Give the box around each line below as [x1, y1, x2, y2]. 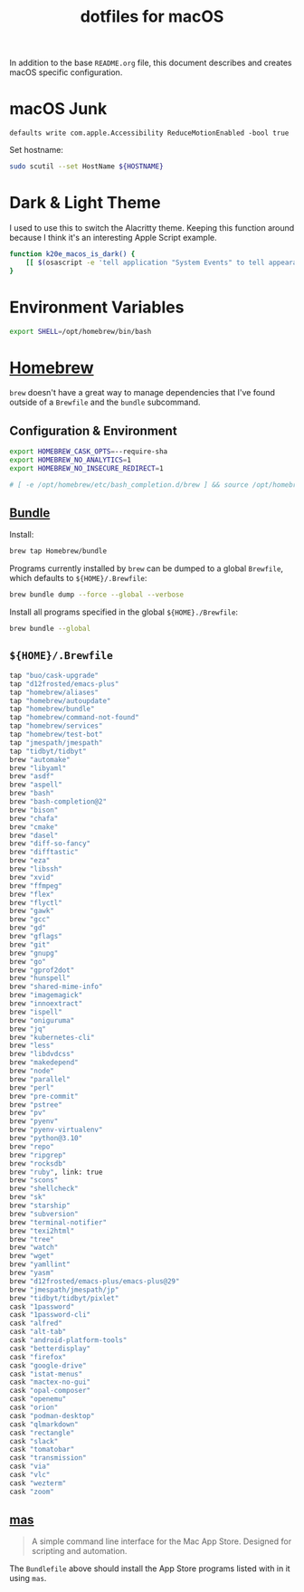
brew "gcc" [9, 915, 51, 924]
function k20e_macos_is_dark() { [9, 249, 136, 259]
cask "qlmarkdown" [9, 1419, 79, 1429]
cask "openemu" [9, 1395, 67, 1404]
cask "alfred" [9, 1319, 63, 1328]
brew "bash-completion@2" [9, 797, 107, 806]
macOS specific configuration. [9, 67, 123, 78]
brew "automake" [9, 755, 71, 764]
